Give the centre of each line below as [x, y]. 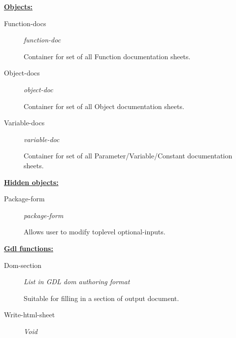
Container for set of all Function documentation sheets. [107, 56]
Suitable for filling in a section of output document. [101, 298]
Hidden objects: [31, 182]
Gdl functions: [29, 248]
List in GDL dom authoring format [77, 282]
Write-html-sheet [30, 315]
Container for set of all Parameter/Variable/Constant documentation [128, 156]
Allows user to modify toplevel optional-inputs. [95, 232]
